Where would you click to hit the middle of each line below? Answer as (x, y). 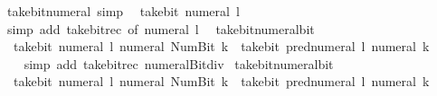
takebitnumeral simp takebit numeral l (123, 11)
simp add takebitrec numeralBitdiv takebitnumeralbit (179, 63)
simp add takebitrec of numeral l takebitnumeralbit (161, 28)
